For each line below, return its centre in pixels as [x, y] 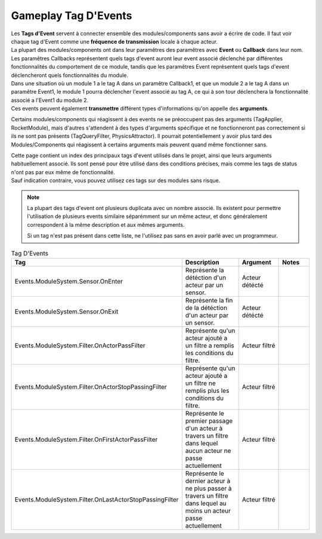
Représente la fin [209, 300]
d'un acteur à [204, 428]
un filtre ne [200, 383]
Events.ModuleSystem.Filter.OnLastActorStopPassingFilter [97, 500]
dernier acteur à [208, 481]
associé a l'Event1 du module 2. [50, 100]
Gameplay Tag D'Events [72, 16]
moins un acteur [208, 510]
